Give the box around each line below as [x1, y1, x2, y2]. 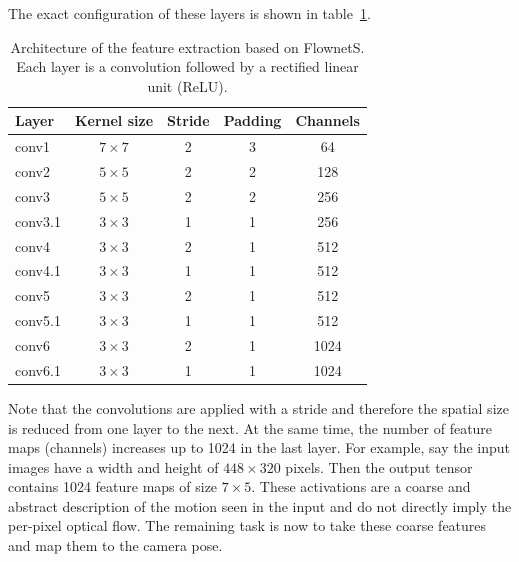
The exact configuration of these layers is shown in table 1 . [8, 3, 371, 23]
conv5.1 [15, 310, 61, 331]
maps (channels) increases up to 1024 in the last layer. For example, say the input [8, 437, 511, 458]
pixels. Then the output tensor [285, 456, 473, 477]
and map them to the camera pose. [8, 535, 223, 556]
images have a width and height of [8, 456, 219, 477]
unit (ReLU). [147, 75, 228, 96]
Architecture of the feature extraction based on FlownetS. [10, 36, 365, 57]
